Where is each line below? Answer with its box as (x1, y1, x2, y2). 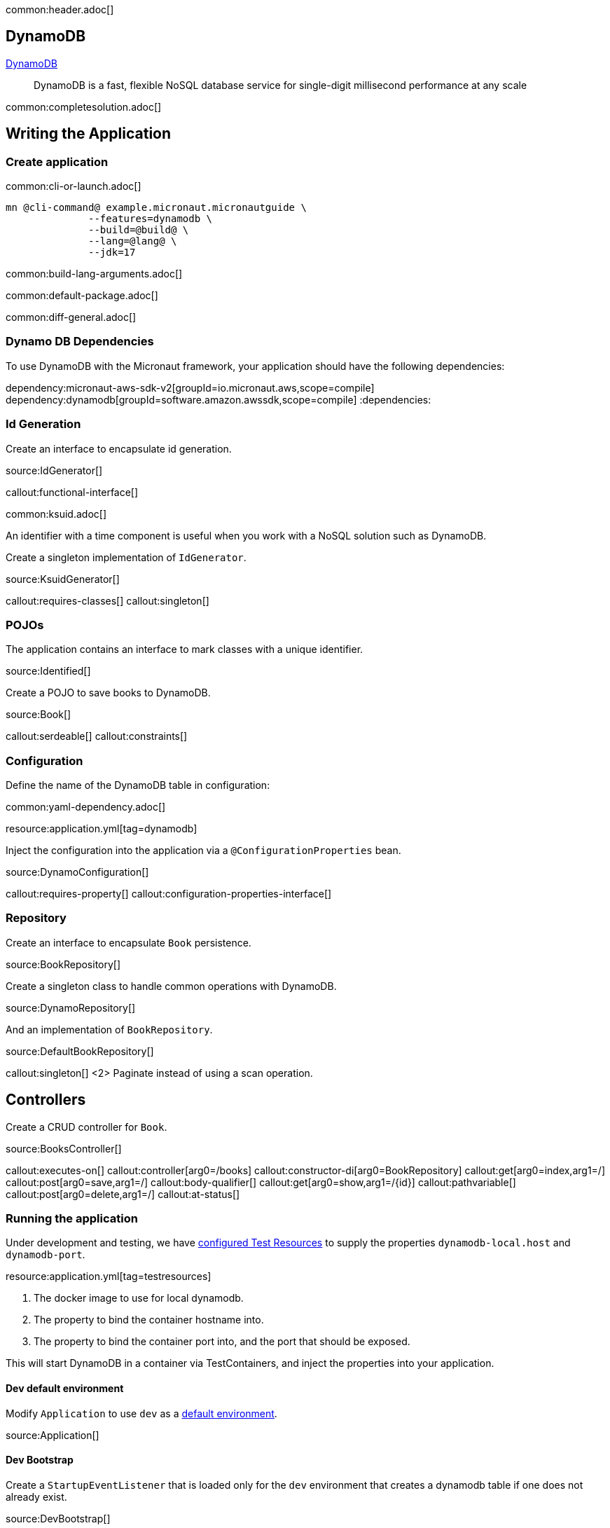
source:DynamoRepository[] (6, 1001, 136, 1014)
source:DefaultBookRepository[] (6, 1045, 154, 1057)
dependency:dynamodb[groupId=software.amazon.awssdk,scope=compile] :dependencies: (6, 393, 431, 406)
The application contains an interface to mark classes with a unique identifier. (6, 643, 363, 656)
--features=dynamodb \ (88, 213, 213, 225)
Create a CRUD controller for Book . (6, 1120, 167, 1133)
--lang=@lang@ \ (88, 235, 177, 247)
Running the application (6, 1211, 138, 1226)
